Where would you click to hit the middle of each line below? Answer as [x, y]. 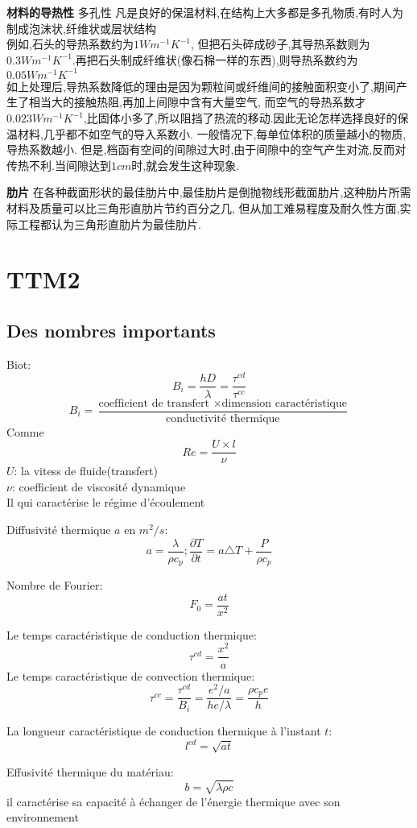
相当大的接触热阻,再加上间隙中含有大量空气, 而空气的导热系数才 [197, 102]
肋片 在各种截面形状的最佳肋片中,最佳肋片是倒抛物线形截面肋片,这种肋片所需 [209, 192]
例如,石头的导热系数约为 [70, 44]
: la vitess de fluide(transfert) [86, 471]
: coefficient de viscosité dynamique [99, 486]
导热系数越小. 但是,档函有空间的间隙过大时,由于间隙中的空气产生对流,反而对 [206, 149]
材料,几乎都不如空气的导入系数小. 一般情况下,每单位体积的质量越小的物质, [212, 133]
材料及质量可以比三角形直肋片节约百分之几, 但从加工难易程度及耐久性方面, [203, 208]
